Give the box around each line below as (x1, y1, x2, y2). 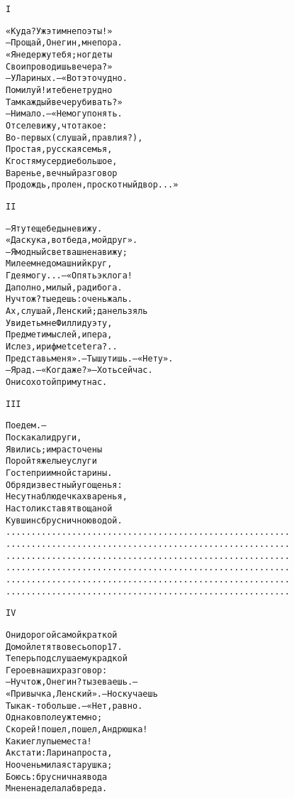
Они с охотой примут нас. (6, 377, 108, 388)
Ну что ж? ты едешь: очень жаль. (6, 294, 133, 305)
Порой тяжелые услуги (6, 456, 97, 467)
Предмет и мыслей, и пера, (6, 330, 113, 340)
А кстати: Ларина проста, (6, 748, 113, 759)
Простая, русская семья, (6, 144, 113, 155)
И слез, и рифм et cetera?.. (6, 342, 118, 352)
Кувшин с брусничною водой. (6, 515, 123, 526)
